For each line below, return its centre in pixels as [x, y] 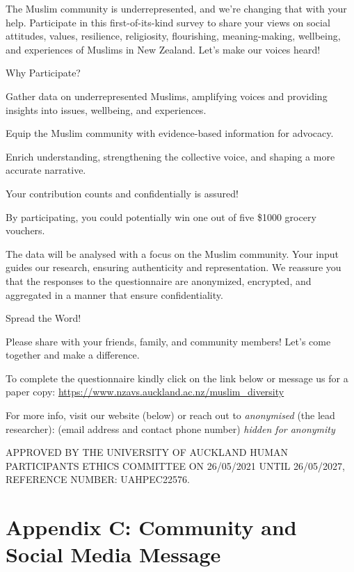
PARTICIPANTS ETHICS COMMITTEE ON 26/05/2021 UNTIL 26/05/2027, [175, 465]
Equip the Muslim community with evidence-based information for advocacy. [170, 133]
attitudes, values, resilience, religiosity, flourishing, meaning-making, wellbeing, [173, 36]
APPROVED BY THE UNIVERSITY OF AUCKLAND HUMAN [147, 452]
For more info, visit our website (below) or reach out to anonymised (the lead [170, 415]
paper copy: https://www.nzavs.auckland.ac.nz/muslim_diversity [145, 392]
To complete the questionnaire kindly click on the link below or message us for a [177, 378]
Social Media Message [113, 554]
